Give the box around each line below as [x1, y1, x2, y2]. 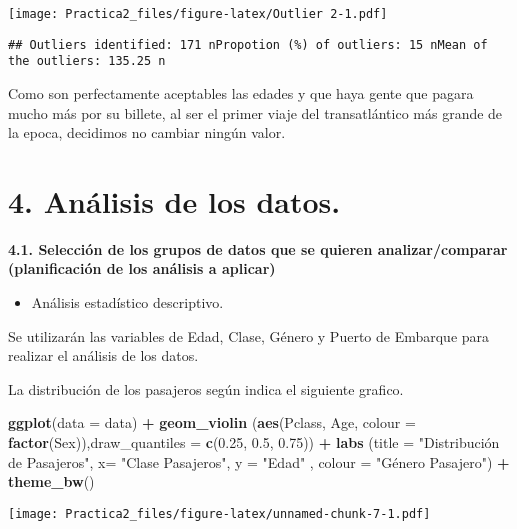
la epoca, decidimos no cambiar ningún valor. [8, 122, 286, 143]
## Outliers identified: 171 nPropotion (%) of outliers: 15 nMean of [8, 37, 488, 52]
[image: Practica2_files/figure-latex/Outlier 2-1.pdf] [8, 7, 388, 21]
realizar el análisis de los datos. [8, 345, 199, 366]
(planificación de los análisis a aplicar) [8, 258, 276, 279]
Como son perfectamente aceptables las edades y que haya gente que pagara [8, 82, 474, 103]
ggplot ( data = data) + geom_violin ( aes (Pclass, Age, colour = [8, 412, 416, 433]
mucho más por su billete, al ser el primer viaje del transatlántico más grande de [8, 102, 503, 123]
